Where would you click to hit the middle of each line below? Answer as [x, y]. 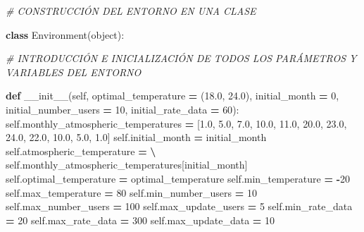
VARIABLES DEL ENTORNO [74, 72]
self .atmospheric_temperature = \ [81, 151]
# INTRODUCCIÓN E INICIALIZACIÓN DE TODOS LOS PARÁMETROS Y [181, 58]
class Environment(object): [65, 34]
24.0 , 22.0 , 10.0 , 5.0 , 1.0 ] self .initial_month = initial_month [136, 137]
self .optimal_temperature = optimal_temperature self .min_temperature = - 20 [178, 178]
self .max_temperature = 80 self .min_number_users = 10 [131, 192]
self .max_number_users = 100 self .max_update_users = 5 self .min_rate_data [179, 206]
